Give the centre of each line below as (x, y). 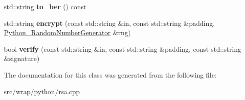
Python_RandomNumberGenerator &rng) (67, 32)
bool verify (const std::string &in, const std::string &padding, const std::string (122, 49)
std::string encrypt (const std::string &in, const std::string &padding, (110, 23)
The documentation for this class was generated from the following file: (110, 74)
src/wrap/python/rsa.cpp (42, 91)
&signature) (22, 58)
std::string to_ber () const (45, 6)
